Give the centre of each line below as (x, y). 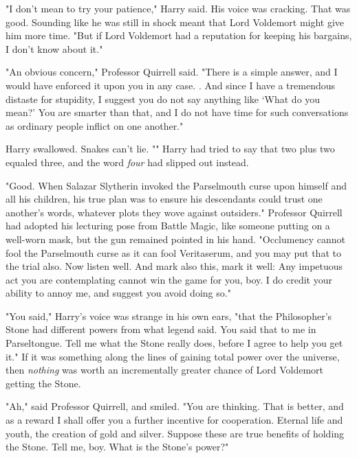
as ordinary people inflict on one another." (95, 125)
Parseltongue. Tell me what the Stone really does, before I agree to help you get (174, 343)
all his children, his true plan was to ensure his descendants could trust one (164, 199)
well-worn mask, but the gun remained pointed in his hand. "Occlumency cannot (175, 239)
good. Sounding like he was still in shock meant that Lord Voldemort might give (175, 22)
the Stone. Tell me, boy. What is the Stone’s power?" (117, 447)
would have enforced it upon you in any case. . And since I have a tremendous (171, 85)
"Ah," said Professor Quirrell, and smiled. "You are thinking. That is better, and (175, 406)
